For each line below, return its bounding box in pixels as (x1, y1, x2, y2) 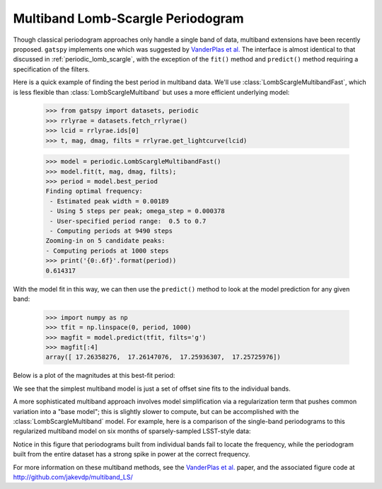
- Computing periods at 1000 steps (45, 246, 169, 255)
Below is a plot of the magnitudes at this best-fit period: (13, 372, 175, 380)
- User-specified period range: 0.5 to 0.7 (50, 217, 207, 225)
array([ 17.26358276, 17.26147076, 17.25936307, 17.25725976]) (45, 353, 281, 361)
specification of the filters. (13, 64, 90, 74)
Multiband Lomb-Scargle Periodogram (13, 11, 244, 26)
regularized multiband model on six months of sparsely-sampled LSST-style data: (13, 427, 251, 435)
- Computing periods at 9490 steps (50, 226, 173, 235)
